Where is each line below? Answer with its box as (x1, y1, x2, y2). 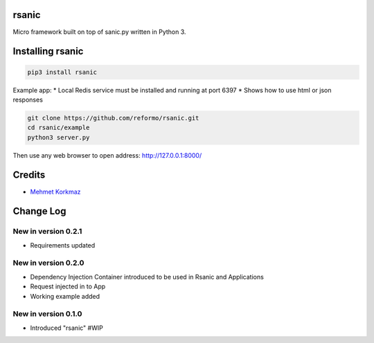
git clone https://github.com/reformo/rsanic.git (27, 114, 199, 122)
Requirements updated (30, 241, 96, 249)
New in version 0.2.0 (12, 258, 84, 268)
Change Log (12, 205, 66, 217)
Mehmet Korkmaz (30, 187, 81, 196)
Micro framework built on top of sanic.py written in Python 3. (12, 28, 186, 36)
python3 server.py (27, 133, 90, 141)
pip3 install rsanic (27, 68, 97, 76)
